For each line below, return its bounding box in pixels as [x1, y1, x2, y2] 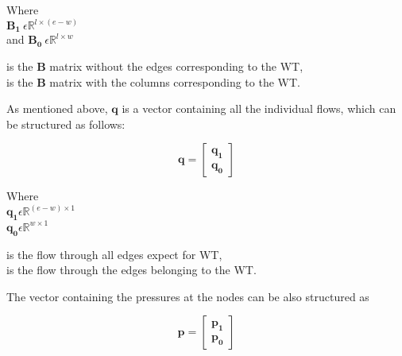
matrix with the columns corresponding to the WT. [49, 73, 300, 90]
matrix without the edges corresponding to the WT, [49, 58, 303, 75]
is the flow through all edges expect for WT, [6, 246, 222, 262]
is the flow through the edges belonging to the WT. [6, 261, 257, 278]
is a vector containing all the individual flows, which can [122, 100, 396, 117]
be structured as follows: [6, 115, 126, 132]
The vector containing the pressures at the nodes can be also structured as [6, 288, 369, 304]
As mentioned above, [6, 100, 108, 117]
